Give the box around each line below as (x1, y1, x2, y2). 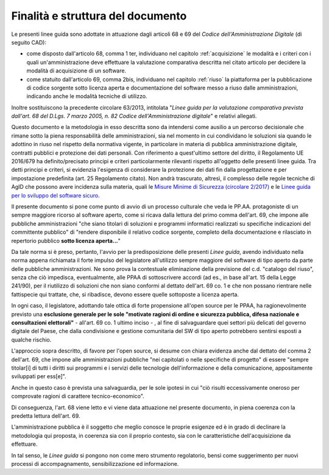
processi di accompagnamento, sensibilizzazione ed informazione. (11, 460, 179, 467)
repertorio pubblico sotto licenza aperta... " (11, 237, 121, 244)
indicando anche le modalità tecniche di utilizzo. (26, 93, 147, 100)
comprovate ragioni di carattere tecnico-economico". (11, 393, 144, 400)
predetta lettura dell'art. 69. (11, 412, 80, 420)
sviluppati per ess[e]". (11, 373, 66, 380)
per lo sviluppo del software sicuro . (11, 192, 100, 199)
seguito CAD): (11, 38, 47, 46)
